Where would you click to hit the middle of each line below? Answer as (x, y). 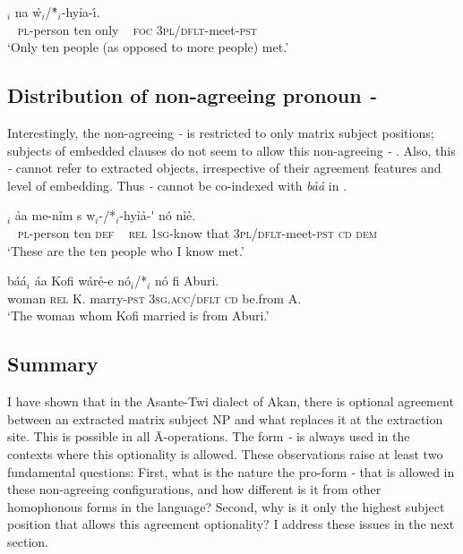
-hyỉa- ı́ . (81, 12)
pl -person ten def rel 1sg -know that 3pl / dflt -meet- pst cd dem (197, 232)
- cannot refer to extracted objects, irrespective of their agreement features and (224, 168)
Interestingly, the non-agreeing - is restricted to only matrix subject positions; (221, 132)
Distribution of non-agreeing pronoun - (192, 95)
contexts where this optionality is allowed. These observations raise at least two (225, 453)
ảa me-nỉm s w (55, 215)
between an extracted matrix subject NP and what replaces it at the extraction (225, 418)
